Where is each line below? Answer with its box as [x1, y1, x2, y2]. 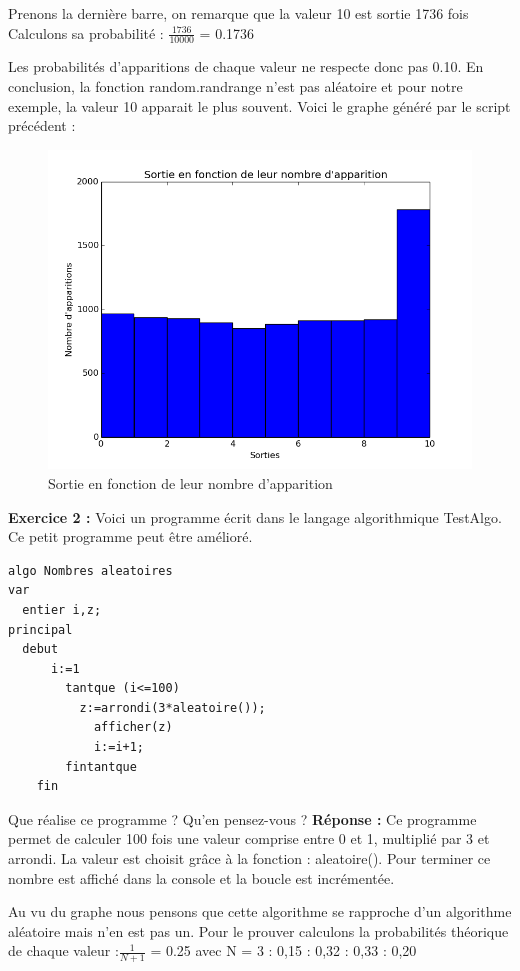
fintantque [65, 759, 137, 774]
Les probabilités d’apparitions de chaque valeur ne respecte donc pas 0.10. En [8, 56, 484, 77]
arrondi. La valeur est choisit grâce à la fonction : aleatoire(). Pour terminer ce [8, 848, 491, 869]
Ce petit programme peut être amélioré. [8, 526, 253, 547]
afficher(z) [93, 720, 173, 735]
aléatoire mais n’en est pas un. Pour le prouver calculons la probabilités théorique [8, 920, 509, 941]
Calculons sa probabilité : [8, 22, 164, 43]
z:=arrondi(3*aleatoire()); [79, 700, 266, 715]
